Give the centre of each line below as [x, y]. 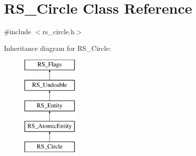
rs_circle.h [58, 32]
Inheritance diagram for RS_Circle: [57, 48]
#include [18, 32]
